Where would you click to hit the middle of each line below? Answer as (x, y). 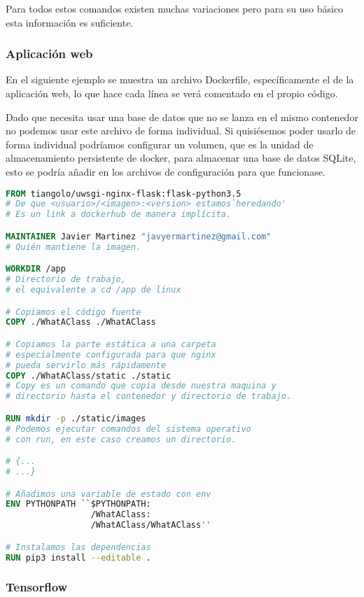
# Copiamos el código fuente (73, 312)
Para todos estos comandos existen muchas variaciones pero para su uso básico (175, 8)
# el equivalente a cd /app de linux (93, 290)
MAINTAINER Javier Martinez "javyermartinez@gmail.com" (139, 236)
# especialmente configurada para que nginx (111, 354)
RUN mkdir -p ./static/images (76, 418)
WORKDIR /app (36, 269)
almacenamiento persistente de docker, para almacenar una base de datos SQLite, (181, 158)
